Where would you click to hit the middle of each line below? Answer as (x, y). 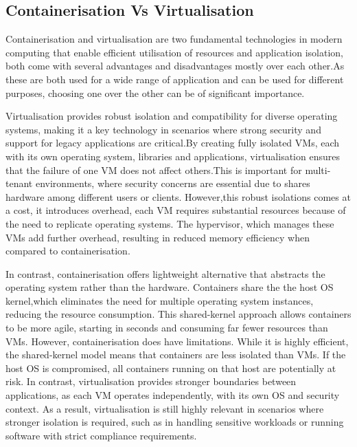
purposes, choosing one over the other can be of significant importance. (155, 92)
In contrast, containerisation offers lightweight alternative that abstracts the (165, 273)
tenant (19, 183)
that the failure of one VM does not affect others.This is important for (154, 170)
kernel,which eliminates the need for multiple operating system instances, (160, 300)
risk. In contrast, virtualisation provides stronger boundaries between (151, 381)
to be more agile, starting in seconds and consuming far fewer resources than (167, 328)
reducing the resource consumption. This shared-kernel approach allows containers (178, 314)
